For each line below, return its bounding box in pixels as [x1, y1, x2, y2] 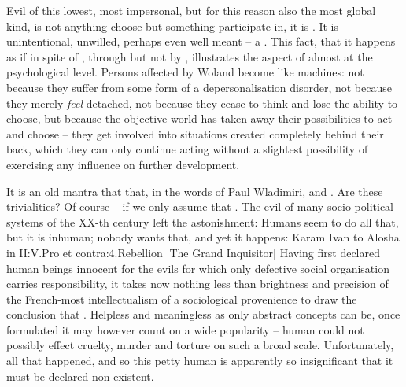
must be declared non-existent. [6, 367, 154, 384]
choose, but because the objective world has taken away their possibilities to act [6, 110, 393, 127]
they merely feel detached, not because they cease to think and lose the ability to [6, 94, 398, 111]
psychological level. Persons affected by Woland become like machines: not [6, 64, 364, 80]
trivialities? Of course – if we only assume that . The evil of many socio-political [6, 198, 393, 215]
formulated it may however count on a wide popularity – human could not [6, 321, 364, 337]
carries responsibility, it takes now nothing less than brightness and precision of [6, 275, 389, 292]
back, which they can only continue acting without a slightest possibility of [6, 141, 368, 157]
